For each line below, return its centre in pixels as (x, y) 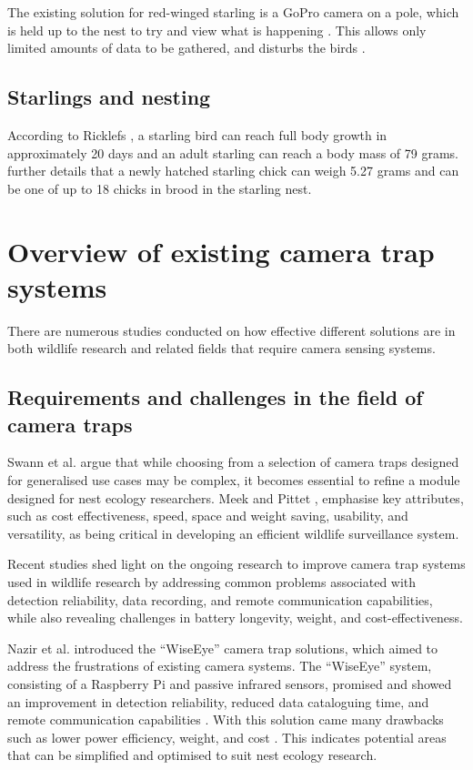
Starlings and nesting (109, 97)
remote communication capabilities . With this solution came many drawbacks (226, 719)
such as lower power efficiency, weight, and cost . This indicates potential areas (227, 737)
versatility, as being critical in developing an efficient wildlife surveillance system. (233, 533)
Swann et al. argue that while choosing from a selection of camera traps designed (233, 462)
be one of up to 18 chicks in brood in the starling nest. (160, 188)
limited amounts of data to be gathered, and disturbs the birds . (186, 48)
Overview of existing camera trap (221, 251)
